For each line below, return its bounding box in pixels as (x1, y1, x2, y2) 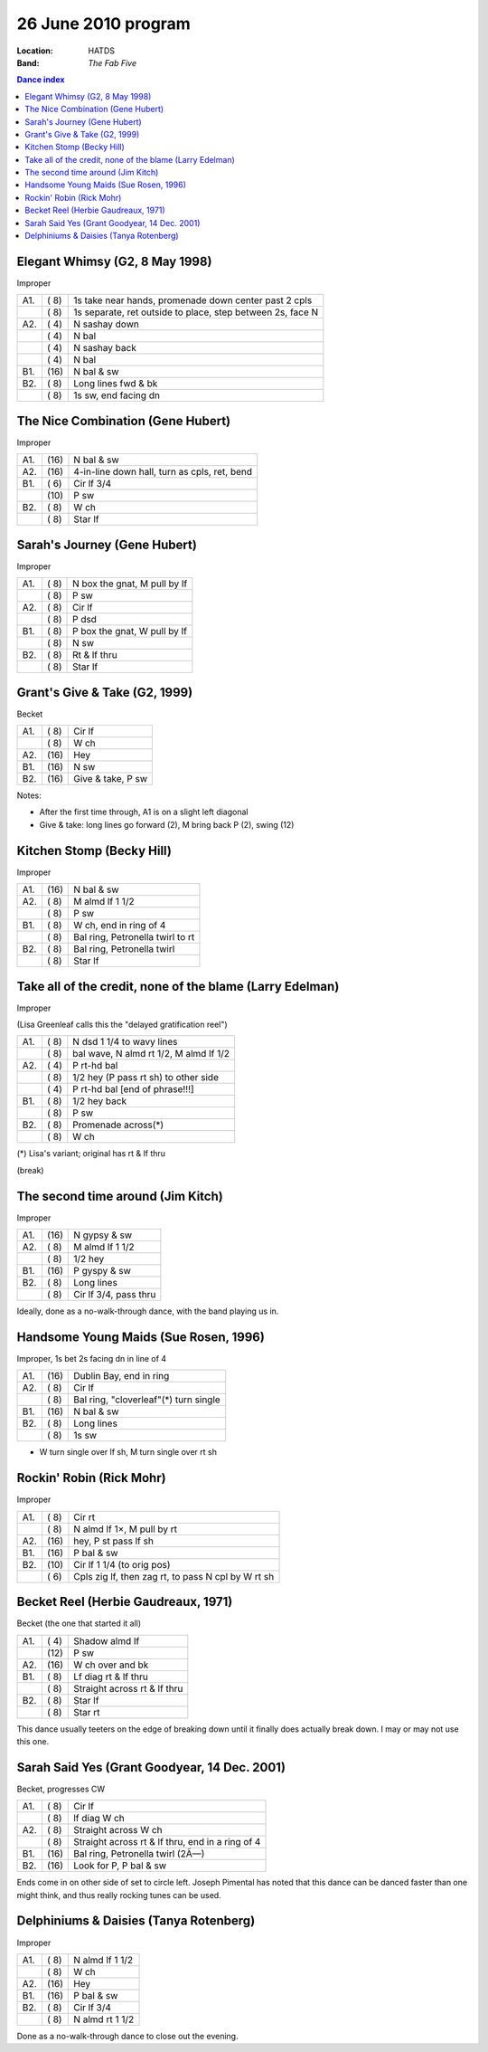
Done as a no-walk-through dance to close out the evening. (16, 2030, 239, 2041)
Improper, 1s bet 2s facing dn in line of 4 (16, 1354, 167, 1363)
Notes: (16, 790, 42, 801)
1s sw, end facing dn (73, 389, 160, 402)
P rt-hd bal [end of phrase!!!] (72, 1083, 194, 1096)
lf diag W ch (73, 1812, 126, 1825)
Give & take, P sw (73, 773, 148, 785)
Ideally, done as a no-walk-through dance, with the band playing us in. (16, 1306, 279, 1316)
